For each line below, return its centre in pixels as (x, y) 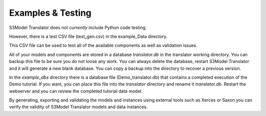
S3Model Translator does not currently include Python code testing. (78, 28)
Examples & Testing (50, 13)
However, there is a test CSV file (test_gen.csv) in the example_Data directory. (88, 36)
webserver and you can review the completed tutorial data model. (76, 91)
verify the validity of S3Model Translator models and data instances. (78, 107)
